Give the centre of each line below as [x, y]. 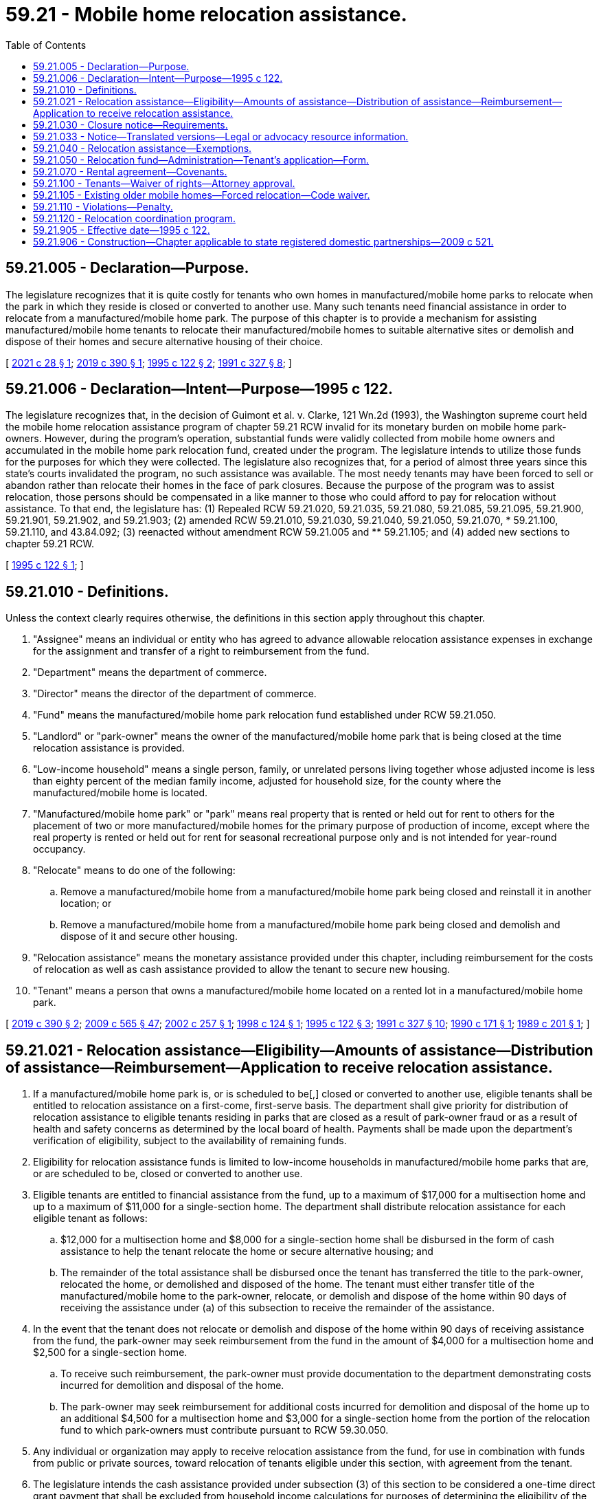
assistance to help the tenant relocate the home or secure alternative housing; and [247, 1251]
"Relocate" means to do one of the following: [134, 871]
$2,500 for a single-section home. [110, 1353]
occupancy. [59, 849]
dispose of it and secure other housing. [149, 937]
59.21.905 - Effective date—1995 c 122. [122, 230]
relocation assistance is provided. [109, 748]
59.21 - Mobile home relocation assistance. [206, 14]
